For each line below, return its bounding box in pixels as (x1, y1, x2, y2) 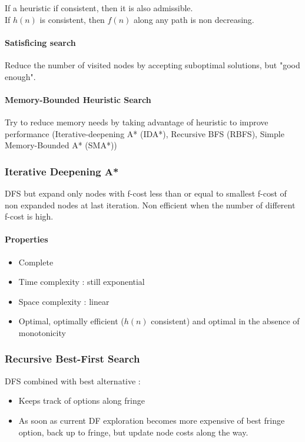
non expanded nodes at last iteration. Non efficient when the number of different (5, 198, 296, 211)
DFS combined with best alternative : (5, 374, 141, 387)
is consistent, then (39, 13, 105, 25)
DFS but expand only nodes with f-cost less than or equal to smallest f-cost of (5, 187, 287, 199)
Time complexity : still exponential (18, 275, 145, 288)
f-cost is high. (5, 210, 54, 222)
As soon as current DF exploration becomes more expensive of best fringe (18, 414, 285, 426)
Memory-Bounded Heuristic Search (5, 93, 151, 105)
